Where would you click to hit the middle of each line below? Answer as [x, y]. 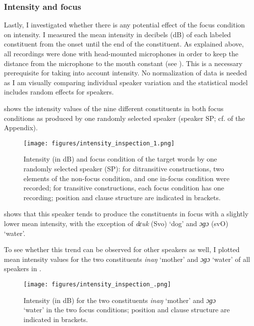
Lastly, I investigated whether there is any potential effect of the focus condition [125, 25]
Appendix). [21, 128]
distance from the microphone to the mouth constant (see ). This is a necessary [123, 63]
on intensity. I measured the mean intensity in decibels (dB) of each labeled [117, 34]
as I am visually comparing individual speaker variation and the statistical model [126, 82]
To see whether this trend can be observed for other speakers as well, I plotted [122, 249]
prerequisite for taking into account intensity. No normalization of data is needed [126, 73]
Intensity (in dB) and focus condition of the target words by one [120, 159]
